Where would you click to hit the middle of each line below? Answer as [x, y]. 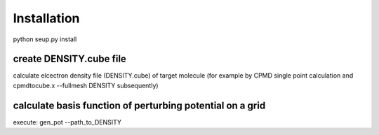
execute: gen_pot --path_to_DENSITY [67, 122]
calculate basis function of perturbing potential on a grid [139, 105]
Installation [46, 18]
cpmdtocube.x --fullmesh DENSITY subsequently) [86, 85]
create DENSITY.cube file [69, 59]
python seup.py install [45, 39]
